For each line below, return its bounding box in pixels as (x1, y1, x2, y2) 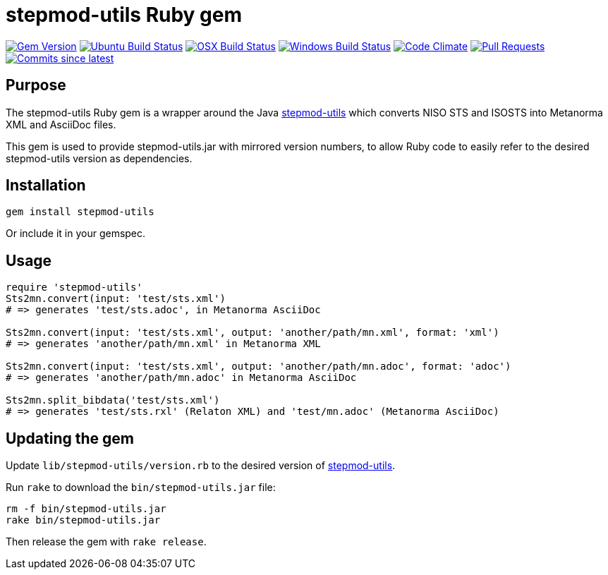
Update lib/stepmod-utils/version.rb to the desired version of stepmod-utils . (6, 459, 396, 472)
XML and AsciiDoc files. (6, 118, 116, 131)
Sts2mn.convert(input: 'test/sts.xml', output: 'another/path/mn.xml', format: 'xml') (6, 327, 499, 339)
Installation (6, 176, 86, 195)
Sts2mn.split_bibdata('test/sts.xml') (6, 394, 220, 406)
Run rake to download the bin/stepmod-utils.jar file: (6, 481, 276, 494)
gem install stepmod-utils (6, 206, 154, 218)
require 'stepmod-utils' (6, 282, 142, 293)
